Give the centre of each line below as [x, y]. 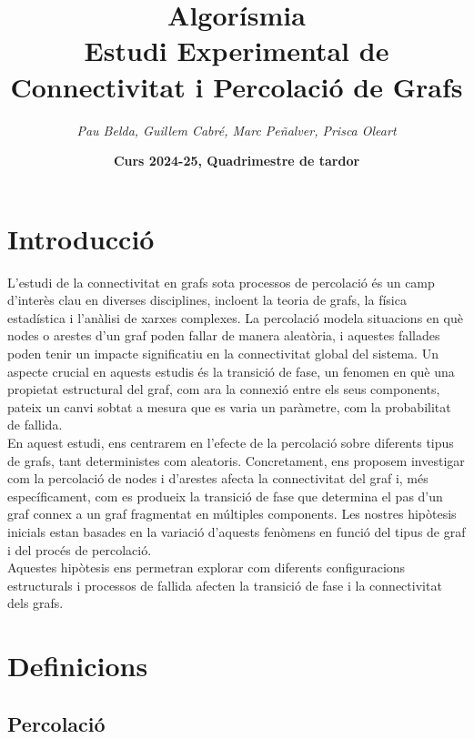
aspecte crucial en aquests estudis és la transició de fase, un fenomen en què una [231, 371]
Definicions [78, 666]
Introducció [81, 238]
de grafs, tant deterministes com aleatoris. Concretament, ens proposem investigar [236, 460]
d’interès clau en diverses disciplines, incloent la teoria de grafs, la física [207, 300]
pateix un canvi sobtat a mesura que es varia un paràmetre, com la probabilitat [229, 406]
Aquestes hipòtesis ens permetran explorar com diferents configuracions [207, 567]
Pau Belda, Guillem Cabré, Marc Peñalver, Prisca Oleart [237, 130]
